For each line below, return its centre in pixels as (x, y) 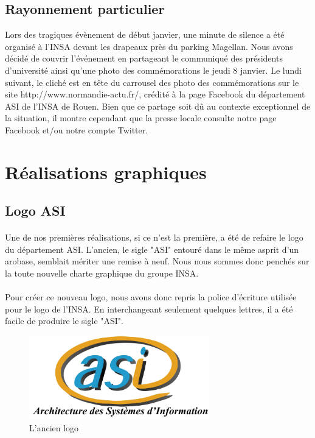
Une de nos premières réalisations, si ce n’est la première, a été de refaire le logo (154, 237)
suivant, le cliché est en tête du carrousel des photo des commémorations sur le (152, 82)
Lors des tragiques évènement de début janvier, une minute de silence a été (145, 34)
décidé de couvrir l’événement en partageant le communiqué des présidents (144, 58)
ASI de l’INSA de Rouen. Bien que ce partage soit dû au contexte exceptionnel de (158, 106)
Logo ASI (35, 210)
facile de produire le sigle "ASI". (64, 321)
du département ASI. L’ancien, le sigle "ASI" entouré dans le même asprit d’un (152, 249)
